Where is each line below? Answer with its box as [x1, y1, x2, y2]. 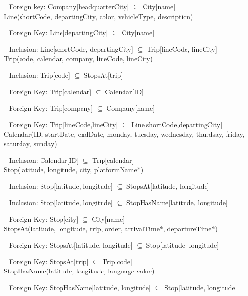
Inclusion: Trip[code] [9, 69, 70, 80]
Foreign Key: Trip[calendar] [9, 86, 92, 96]
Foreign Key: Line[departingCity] [9, 27, 108, 38]
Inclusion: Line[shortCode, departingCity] [9, 44, 133, 54]
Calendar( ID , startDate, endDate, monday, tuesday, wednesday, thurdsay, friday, [4, 129, 245, 139]
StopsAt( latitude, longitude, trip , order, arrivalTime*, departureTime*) [4, 223, 218, 233]
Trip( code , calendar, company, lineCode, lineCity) [4, 53, 153, 64]
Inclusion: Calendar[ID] [9, 155, 79, 165]
